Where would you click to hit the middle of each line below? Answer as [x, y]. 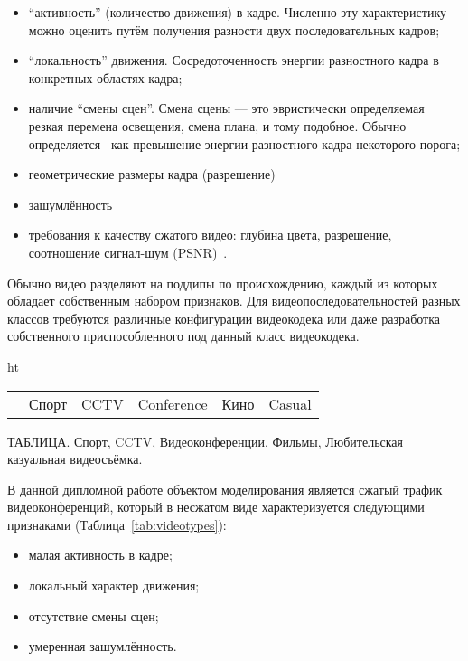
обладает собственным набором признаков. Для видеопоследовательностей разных [234, 301]
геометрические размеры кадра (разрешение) [152, 174]
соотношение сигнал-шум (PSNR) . [128, 252]
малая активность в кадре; [100, 555]
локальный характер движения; [114, 585]
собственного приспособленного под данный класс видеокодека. [183, 336]
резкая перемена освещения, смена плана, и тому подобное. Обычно [217, 125]
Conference [173, 403]
